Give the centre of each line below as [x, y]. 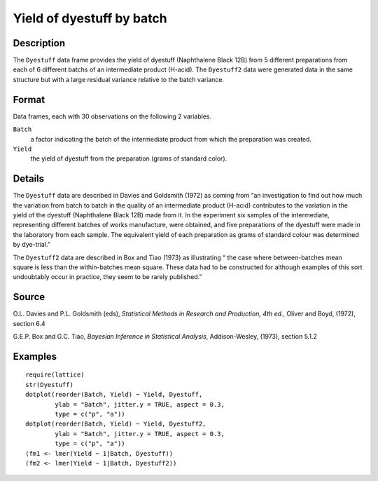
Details [29, 179]
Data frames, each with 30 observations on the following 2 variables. [112, 116]
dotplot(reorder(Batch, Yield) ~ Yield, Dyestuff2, [116, 424]
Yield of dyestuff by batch [90, 18]
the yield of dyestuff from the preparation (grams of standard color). [129, 158]
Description [39, 43]
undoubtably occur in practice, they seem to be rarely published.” [107, 277]
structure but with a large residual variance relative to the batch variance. [118, 79]
